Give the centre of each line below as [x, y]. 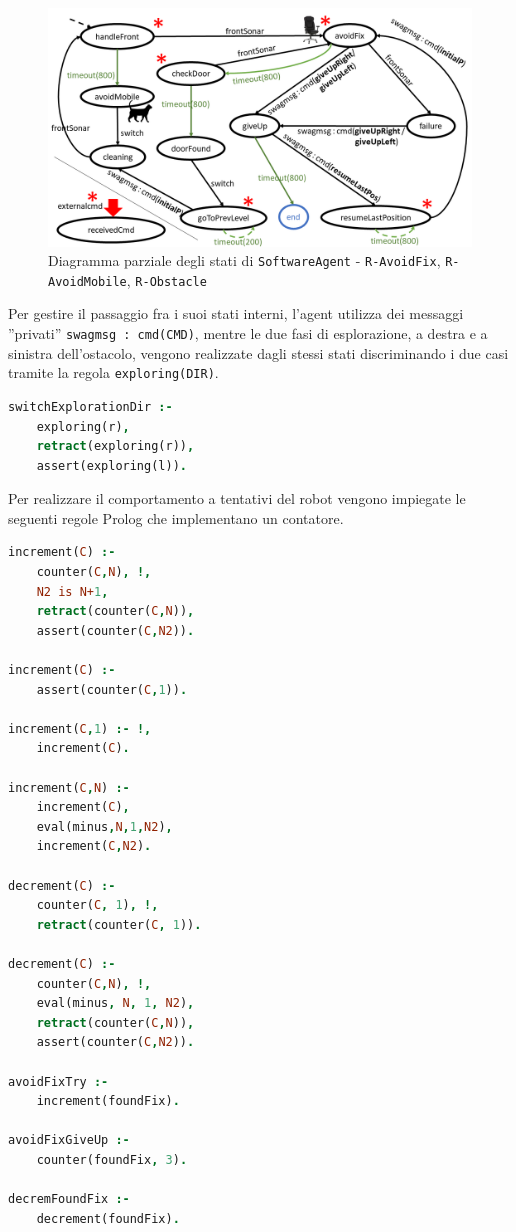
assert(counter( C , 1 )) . [112, 689]
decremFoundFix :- [69, 1199]
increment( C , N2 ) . [94, 846]
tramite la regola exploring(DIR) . [113, 372]
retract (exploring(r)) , [115, 446]
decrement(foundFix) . [108, 1218]
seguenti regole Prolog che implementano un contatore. [176, 517]
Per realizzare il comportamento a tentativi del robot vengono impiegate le [237, 498]
